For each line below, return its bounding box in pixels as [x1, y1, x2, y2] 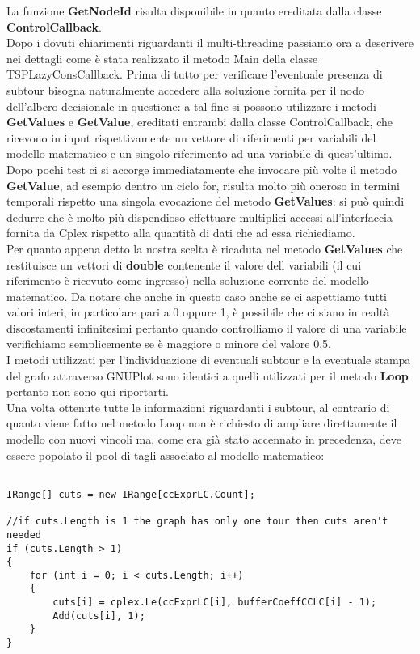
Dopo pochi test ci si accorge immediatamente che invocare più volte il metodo [6, 160, 397, 177]
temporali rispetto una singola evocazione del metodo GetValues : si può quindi [6, 193, 405, 210]
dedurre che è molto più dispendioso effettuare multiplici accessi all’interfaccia [6, 208, 393, 225]
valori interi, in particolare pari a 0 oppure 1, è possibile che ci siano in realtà [6, 304, 390, 321]
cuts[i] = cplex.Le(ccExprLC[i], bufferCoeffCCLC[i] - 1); [52, 597, 377, 609]
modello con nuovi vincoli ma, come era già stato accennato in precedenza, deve [6, 431, 401, 448]
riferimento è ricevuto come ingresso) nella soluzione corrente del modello [6, 272, 369, 289]
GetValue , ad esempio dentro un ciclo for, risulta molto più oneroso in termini [6, 176, 400, 193]
